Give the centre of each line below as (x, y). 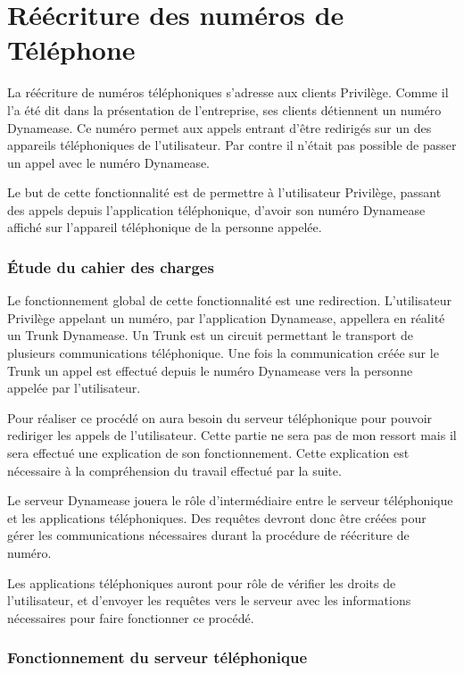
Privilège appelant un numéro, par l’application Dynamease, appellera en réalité (226, 317)
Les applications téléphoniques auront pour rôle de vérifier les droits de (202, 582)
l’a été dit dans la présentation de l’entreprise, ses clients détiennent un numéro (224, 109)
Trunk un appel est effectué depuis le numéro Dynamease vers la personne (210, 370)
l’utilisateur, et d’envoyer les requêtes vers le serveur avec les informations (209, 600)
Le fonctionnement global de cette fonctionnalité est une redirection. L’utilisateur (230, 300)
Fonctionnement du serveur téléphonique (157, 657)
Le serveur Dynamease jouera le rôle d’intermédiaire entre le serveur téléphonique (230, 500)
